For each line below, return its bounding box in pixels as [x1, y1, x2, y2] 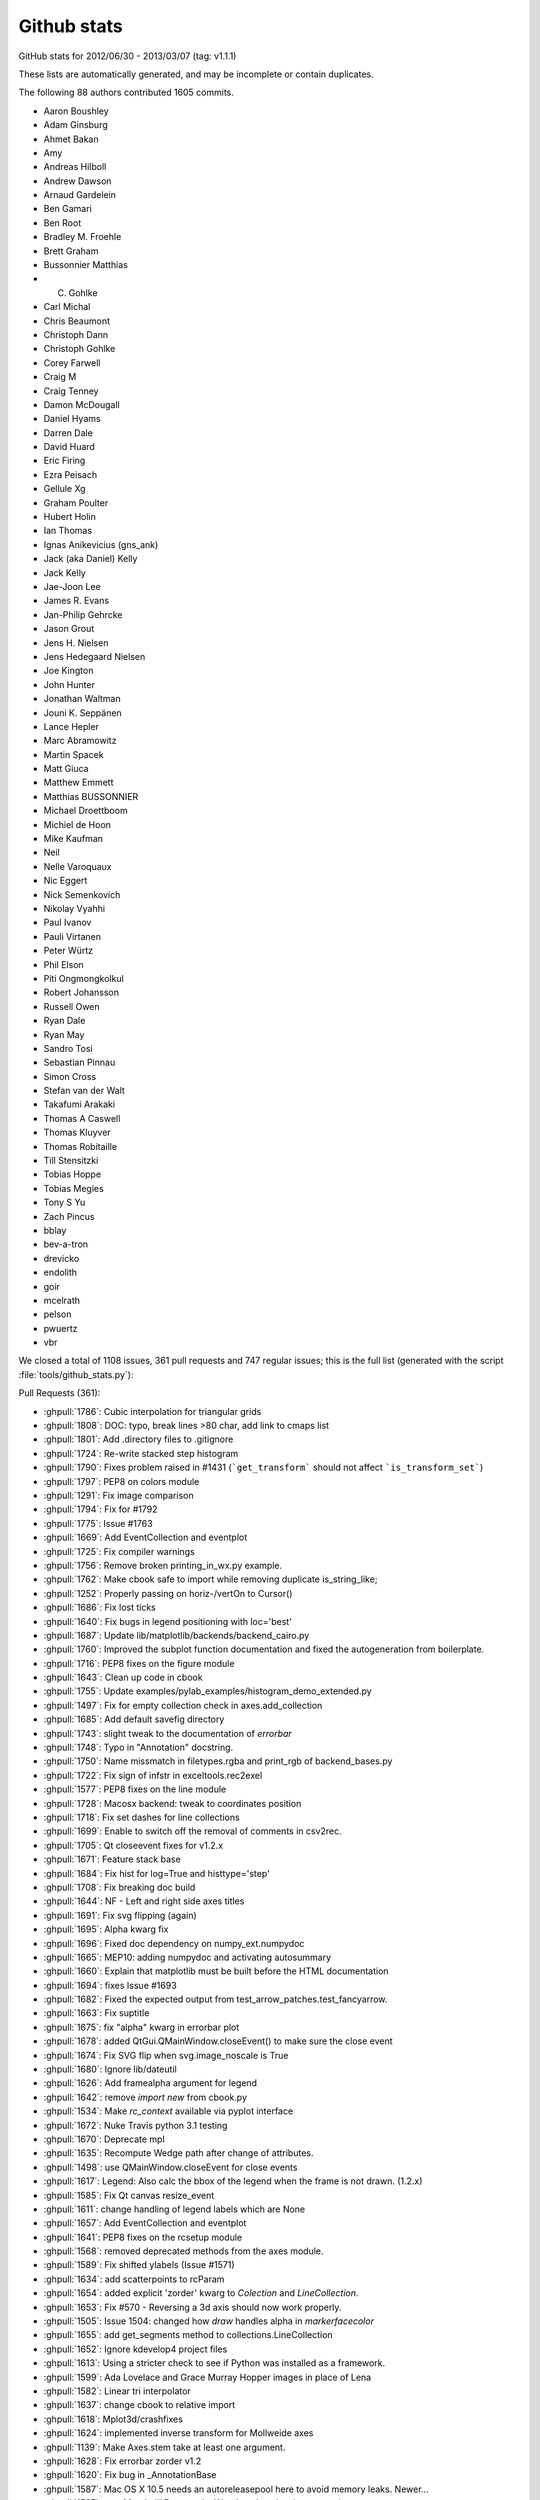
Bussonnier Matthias [43, 259, 129, 271]
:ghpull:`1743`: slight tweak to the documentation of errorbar [43, 1727, 292, 1739]
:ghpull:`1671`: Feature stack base [43, 1853, 182, 1865]
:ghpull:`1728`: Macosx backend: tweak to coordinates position [43, 1797, 302, 1809]
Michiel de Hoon [43, 818, 112, 830]
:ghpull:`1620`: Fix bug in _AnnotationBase [43, 2469, 217, 2481]
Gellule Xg [43, 483, 86, 495]
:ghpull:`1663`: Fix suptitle [43, 2007, 150, 2019]
